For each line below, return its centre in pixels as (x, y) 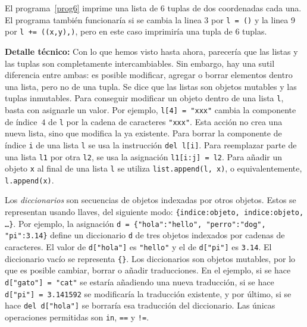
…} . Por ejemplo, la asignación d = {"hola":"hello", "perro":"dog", (135, 223)
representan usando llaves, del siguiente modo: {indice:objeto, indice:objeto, (154, 212)
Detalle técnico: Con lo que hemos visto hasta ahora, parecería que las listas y (151, 51)
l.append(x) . (29, 180)
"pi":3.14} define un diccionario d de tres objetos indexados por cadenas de (145, 235)
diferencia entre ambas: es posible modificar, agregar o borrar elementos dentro (149, 75)
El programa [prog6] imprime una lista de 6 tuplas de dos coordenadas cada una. (153, 8)
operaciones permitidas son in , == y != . (77, 317)
